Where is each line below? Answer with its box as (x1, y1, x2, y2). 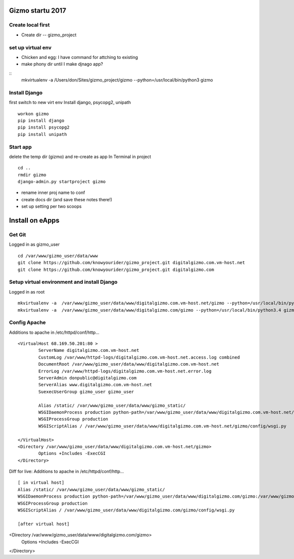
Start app (9, 143, 32, 150)
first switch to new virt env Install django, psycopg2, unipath (9, 100, 131, 106)
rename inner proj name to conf (21, 189, 85, 196)
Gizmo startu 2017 (9, 6, 66, 15)
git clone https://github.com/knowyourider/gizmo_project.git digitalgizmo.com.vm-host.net (18, 260, 245, 266)
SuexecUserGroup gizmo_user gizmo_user (38, 389, 134, 395)
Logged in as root (9, 289, 45, 294)
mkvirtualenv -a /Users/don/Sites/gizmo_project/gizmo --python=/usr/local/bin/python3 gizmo (21, 77, 213, 83)
